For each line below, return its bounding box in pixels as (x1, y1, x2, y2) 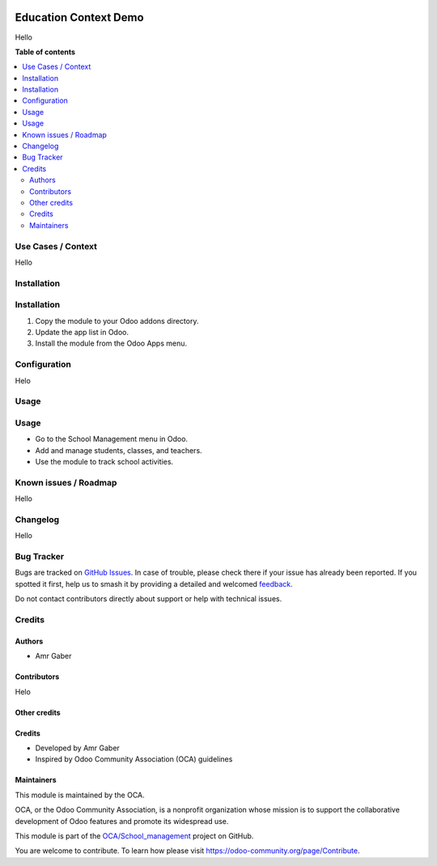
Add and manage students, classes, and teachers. (35, 445, 202, 455)
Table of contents (15, 47, 76, 57)
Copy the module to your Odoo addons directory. (35, 316, 199, 325)
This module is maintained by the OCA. (15, 790, 145, 800)
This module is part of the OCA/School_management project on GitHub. (15, 830, 254, 841)
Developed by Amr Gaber (35, 743, 121, 753)
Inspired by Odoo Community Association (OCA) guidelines (35, 754, 233, 764)
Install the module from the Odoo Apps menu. (35, 338, 188, 348)
